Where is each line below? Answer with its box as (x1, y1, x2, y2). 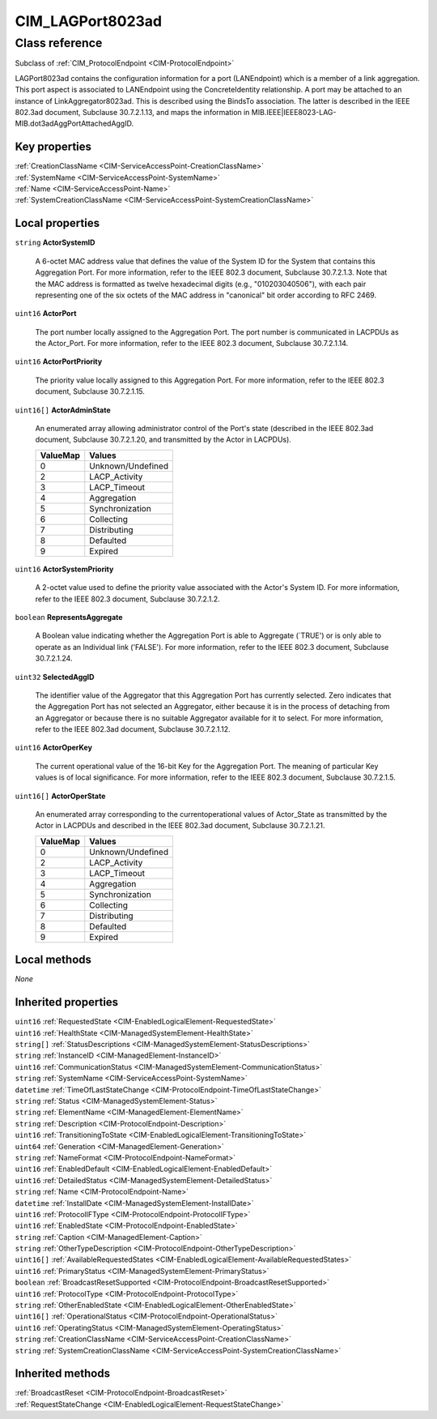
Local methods (15, 953, 92, 967)
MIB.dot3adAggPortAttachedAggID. (15, 118, 134, 129)
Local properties (15, 216, 100, 230)
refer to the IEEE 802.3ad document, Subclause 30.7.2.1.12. (35, 724, 231, 734)
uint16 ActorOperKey (15, 742, 93, 753)
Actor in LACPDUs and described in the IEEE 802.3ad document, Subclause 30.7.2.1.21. (35, 821, 325, 831)
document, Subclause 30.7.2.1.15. (35, 387, 146, 396)
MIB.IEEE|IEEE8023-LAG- (251, 107, 337, 117)
